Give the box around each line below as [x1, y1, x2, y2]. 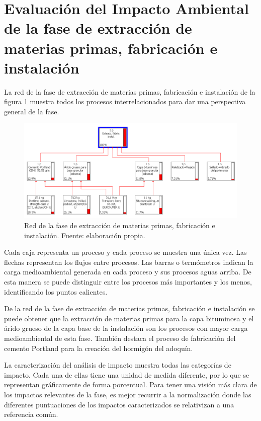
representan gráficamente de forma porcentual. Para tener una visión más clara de [4, 379, 257, 390]
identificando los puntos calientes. [4, 286, 108, 297]
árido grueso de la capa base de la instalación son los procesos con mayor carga [4, 323, 248, 333]
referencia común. [4, 409, 58, 419]
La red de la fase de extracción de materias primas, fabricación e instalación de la [4, 86, 255, 97]
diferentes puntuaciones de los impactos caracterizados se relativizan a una [4, 399, 234, 409]
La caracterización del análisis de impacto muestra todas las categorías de [4, 360, 231, 370]
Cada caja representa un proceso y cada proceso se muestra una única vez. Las [4, 247, 247, 257]
